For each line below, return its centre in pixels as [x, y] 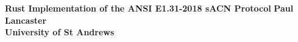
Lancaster [26, 20]
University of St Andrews [60, 32]
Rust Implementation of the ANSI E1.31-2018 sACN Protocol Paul [149, 8]
